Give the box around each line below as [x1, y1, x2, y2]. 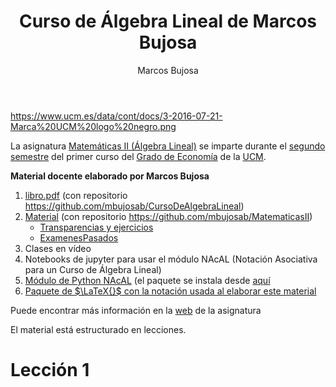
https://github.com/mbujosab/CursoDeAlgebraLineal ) [24, 200, 245, 212]
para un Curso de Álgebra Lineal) [24, 263, 162, 275]
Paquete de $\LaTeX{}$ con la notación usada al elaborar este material [24, 285, 317, 297]
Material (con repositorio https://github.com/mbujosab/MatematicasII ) [24, 210, 313, 222]
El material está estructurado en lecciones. [10, 323, 187, 335]
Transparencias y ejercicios [39, 221, 154, 233]
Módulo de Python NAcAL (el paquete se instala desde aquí [24, 274, 271, 286]
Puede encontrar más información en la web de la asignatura [10, 304, 262, 316]
